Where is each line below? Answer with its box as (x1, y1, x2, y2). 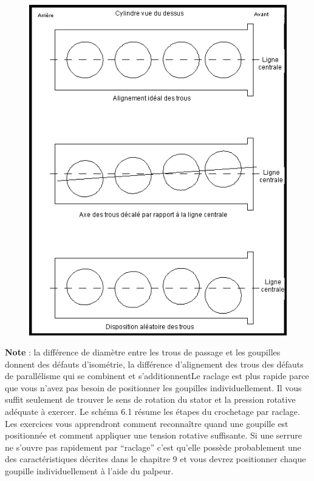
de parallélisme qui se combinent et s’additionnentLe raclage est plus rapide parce (5, 369, 309, 382)
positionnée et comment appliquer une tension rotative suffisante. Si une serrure (5, 429, 302, 442)
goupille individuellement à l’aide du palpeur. (5, 465, 174, 477)
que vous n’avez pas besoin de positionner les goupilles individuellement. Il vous (5, 381, 302, 394)
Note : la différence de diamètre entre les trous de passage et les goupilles (5, 346, 281, 358)
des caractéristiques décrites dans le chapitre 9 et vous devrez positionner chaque (5, 452, 306, 465)
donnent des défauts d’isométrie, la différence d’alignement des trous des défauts (5, 357, 304, 370)
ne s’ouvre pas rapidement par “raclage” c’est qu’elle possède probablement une (5, 440, 301, 453)
